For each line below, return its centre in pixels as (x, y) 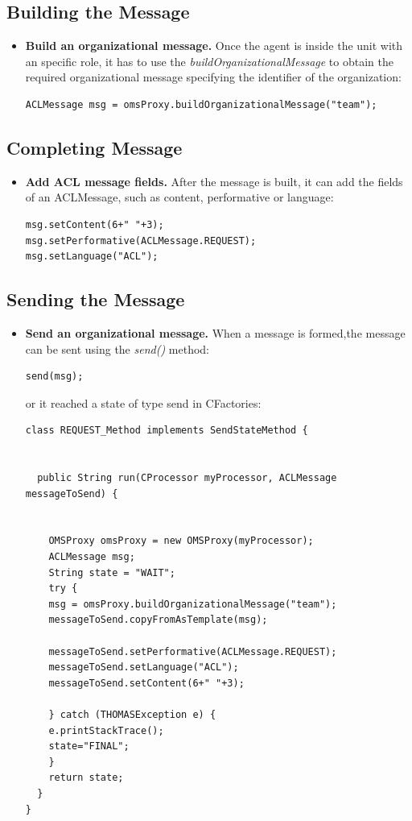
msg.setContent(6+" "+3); (95, 224)
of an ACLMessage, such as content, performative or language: (179, 197)
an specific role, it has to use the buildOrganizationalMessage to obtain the (209, 61)
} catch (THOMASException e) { (132, 715)
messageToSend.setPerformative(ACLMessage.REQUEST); (193, 651)
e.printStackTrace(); (106, 730)
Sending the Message (96, 299)
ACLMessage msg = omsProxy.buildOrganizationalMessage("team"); (201, 104)
